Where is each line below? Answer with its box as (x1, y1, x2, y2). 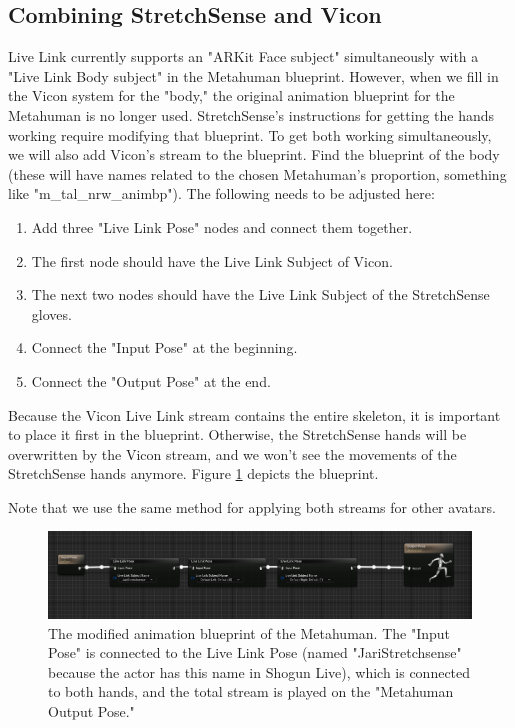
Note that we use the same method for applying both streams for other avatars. (8, 496, 496, 517)
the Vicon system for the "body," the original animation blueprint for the (8, 85, 455, 106)
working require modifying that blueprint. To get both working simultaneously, (8, 124, 492, 145)
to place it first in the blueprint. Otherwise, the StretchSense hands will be (8, 424, 467, 445)
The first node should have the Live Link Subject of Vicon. (31, 250, 393, 271)
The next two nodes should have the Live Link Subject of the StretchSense (31, 284, 490, 305)
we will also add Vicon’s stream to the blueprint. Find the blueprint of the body (8, 144, 500, 165)
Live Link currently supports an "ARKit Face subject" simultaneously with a (8, 46, 479, 67)
